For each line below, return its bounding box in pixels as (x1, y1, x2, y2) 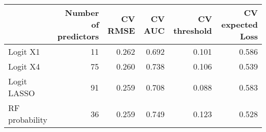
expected (221, 18, 258, 30)
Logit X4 (8, 60, 40, 72)
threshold (173, 24, 212, 36)
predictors (57, 30, 99, 42)
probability (8, 114, 48, 125)
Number (65, 7, 99, 18)
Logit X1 (8, 46, 40, 57)
